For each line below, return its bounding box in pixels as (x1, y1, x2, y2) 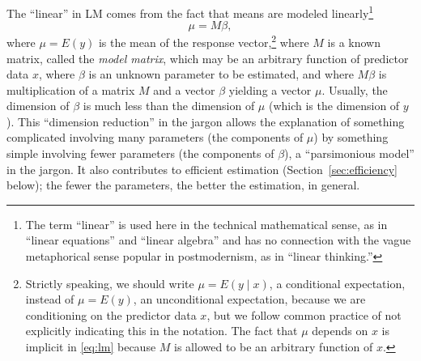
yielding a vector (228, 81, 312, 98)
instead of (25, 291, 74, 308)
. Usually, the (321, 81, 388, 98)
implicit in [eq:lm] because (25, 338, 156, 355)
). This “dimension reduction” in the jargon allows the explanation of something (6, 113, 405, 130)
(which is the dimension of (268, 97, 400, 114)
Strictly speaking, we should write (25, 274, 194, 291)
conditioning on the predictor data (25, 306, 197, 323)
